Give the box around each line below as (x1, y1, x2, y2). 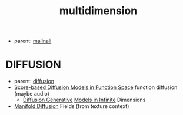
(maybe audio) (14, 90, 49, 97)
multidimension (59, 4, 138, 18)
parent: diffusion (14, 78, 54, 85)
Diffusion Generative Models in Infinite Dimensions (22, 96, 146, 104)
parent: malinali (14, 37, 52, 45)
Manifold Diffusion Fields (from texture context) (14, 103, 129, 110)
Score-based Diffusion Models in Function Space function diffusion (14, 84, 178, 91)
